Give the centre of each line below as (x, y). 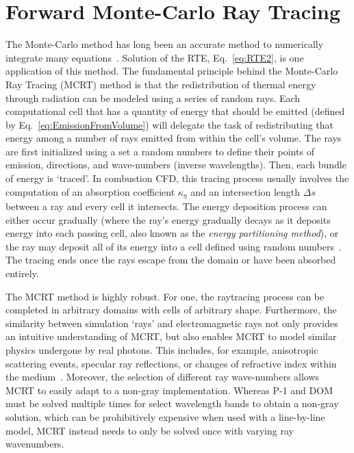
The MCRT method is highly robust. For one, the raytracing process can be (165, 296)
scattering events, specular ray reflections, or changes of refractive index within (171, 363)
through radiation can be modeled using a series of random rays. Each (153, 98)
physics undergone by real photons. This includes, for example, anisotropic (162, 350)
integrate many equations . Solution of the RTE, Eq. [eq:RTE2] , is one (155, 57)
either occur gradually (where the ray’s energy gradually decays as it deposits (168, 219)
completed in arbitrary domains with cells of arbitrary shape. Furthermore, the (171, 310)
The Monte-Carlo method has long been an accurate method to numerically (165, 44)
